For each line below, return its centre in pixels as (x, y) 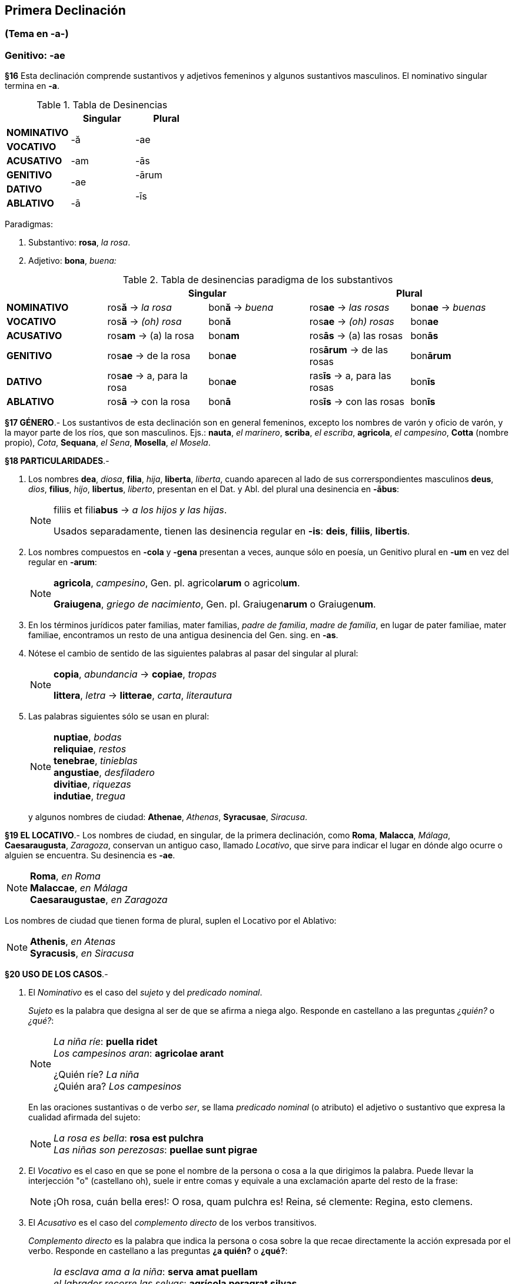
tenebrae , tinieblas (96, 761)
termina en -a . (32, 86)
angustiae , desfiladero (104, 773)
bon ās (424, 336)
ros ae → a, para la (147, 376)
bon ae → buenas (448, 308)
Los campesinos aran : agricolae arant (139, 1054)
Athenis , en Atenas (73, 942)
